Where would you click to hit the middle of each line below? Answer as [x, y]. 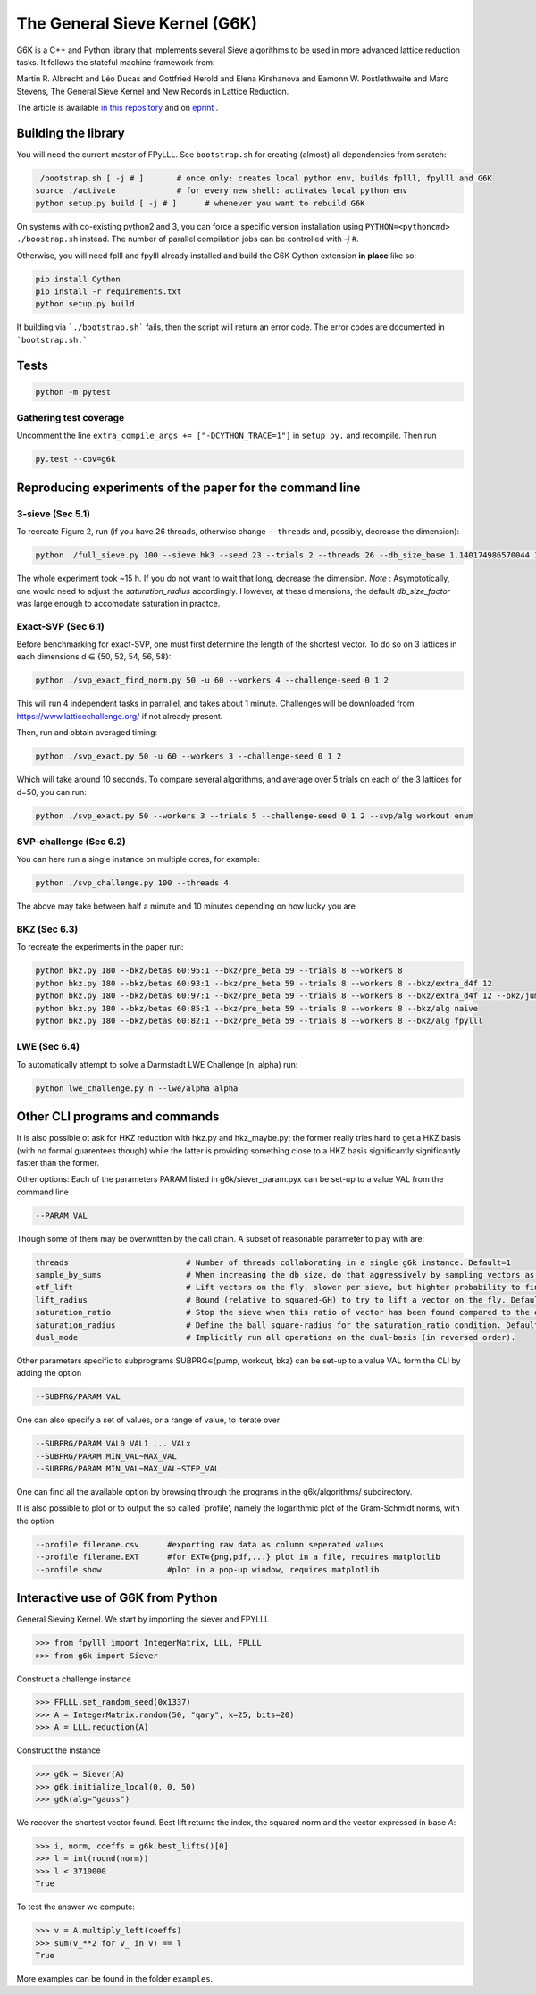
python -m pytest [73, 392]
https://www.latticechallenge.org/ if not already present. [120, 716]
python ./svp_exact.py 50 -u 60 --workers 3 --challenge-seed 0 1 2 [188, 756]
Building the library [71, 133]
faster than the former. [58, 1162]
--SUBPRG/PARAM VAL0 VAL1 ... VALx [113, 1444]
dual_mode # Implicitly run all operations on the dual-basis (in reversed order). [276, 1337]
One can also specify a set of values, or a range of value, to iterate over [148, 1420]
